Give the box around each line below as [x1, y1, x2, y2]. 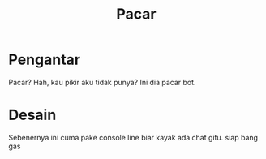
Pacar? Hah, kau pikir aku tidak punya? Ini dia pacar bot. [8, 77, 196, 87]
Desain [8, 106, 57, 124]
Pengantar [8, 50, 81, 69]
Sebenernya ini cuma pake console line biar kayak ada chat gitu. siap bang [8, 132, 258, 142]
